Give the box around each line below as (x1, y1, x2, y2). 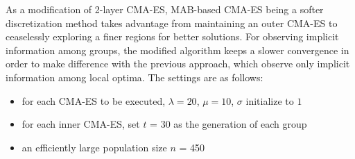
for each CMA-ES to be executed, (21, 93, 166, 108)
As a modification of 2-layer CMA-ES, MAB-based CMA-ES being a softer (6, 2, 324, 16)
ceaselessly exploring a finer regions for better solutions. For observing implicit (6, 29, 339, 44)
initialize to (245, 93, 294, 108)
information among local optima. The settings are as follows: (6, 69, 263, 84)
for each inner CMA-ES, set (21, 117, 140, 131)
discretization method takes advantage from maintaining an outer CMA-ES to (6, 15, 338, 30)
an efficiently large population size (21, 140, 167, 154)
